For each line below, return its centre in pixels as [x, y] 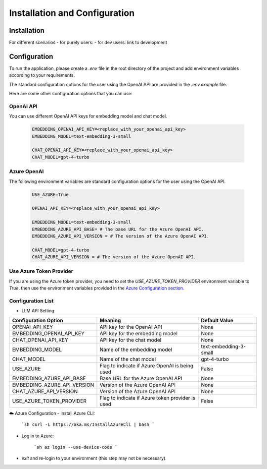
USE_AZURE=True [50, 194]
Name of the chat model [128, 359]
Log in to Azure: [38, 436]
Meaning [110, 320]
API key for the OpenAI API [131, 327]
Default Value [217, 320]
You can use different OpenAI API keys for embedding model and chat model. [88, 116]
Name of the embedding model [136, 350]
